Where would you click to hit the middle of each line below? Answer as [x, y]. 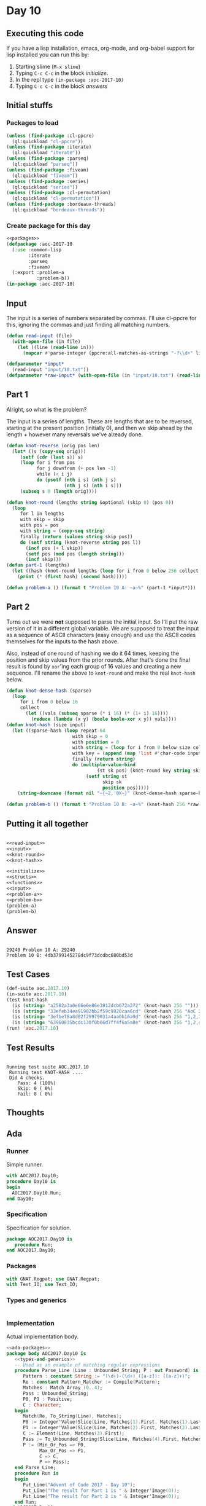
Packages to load [32, 123]
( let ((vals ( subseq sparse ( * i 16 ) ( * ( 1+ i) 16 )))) [97, 713]
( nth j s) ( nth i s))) [93, 485]
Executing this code [45, 33]
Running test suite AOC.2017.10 [48, 1067]
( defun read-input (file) [39, 335]
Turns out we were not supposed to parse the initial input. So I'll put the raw [102, 622]
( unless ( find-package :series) [48, 181]
